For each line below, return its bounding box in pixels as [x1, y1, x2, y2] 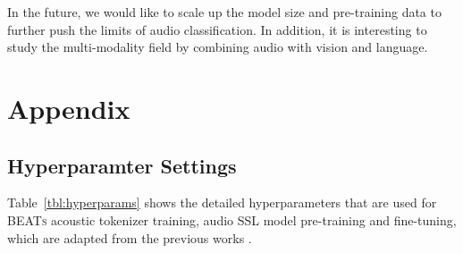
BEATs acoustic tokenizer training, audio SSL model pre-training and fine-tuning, [7, 210, 457, 229]
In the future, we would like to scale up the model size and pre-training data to [7, 3, 442, 21]
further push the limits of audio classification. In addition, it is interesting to [7, 20, 427, 38]
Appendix [7, 89, 130, 126]
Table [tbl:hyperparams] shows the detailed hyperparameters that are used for [7, 193, 437, 212]
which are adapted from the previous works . [7, 228, 252, 247]
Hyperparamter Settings [7, 151, 237, 179]
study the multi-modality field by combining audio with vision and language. [7, 38, 428, 56]
